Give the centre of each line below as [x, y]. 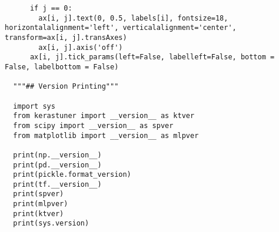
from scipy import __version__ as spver [93, 125]
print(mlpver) [41, 204]
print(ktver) [39, 213]
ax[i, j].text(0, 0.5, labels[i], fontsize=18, [133, 18]
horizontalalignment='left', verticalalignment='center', [121, 28]
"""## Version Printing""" [66, 87]
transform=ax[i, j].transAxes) [66, 37]
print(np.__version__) [57, 155]
